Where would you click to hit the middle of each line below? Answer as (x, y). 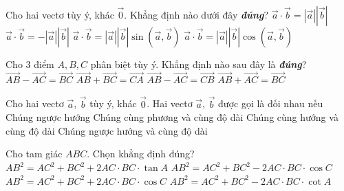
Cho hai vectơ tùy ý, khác (60, 14)
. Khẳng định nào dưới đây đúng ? (196, 14)
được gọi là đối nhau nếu (271, 103)
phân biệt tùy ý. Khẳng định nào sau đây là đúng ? (198, 64)
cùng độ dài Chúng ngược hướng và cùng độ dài (107, 130)
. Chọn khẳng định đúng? (141, 154)
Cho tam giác (34, 154)
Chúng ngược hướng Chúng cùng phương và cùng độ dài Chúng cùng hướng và (172, 117)
